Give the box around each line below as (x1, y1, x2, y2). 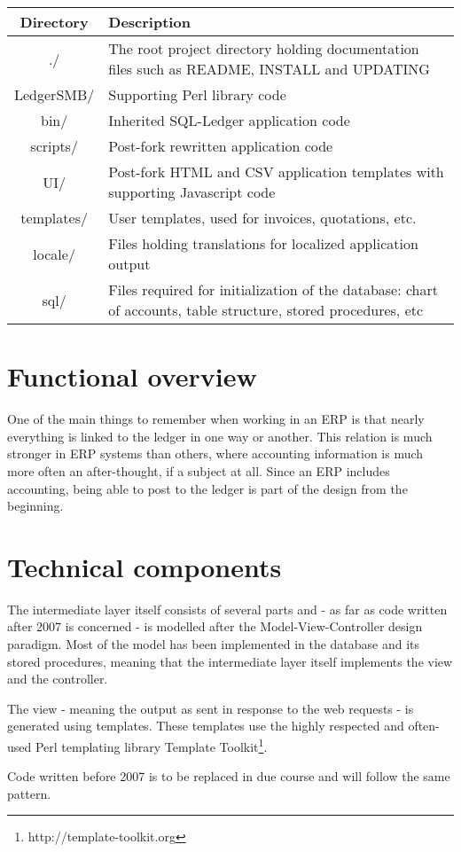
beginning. (7, 496, 64, 515)
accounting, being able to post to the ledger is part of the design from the (7, 479, 408, 497)
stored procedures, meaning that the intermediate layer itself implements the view (7, 652, 453, 670)
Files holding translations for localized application (108, 233, 418, 254)
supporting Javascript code (108, 182, 276, 202)
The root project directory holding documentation (108, 38, 419, 59)
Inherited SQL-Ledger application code (108, 110, 350, 130)
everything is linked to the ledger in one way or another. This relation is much (7, 426, 433, 445)
